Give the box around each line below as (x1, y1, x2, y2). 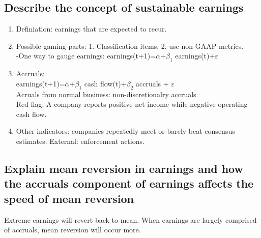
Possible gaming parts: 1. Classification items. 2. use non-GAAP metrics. (16, 40, 244, 51)
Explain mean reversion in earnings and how (4, 160, 243, 176)
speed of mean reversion (4, 190, 134, 206)
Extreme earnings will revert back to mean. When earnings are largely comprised (4, 214, 257, 225)
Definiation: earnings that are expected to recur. (16, 23, 167, 34)
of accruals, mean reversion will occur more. (4, 224, 141, 235)
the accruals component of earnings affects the (4, 175, 254, 191)
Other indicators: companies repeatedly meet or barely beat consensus (16, 126, 235, 136)
